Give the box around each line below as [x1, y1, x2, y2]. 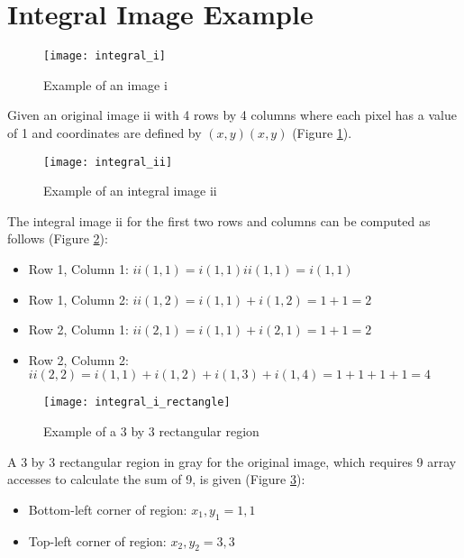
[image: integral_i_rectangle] [43, 396, 231, 409]
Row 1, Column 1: [28, 260, 129, 278]
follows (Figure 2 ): [7, 229, 108, 248]
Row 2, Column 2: [28, 350, 129, 369]
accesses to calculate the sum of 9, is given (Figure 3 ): [7, 470, 305, 489]
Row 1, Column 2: [28, 289, 129, 308]
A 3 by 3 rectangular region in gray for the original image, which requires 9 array [7, 452, 457, 471]
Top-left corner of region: [28, 531, 167, 550]
